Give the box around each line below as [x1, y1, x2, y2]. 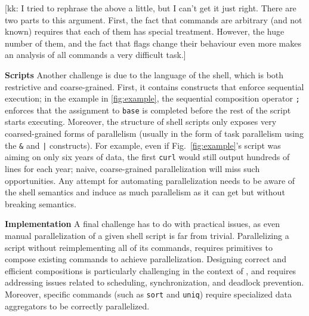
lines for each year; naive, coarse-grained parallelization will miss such [5, 162, 260, 174]
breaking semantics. [5, 197, 76, 210]
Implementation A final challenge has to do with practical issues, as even [5, 217, 280, 230]
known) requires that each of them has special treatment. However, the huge [5, 25, 285, 38]
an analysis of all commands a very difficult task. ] [5, 48, 186, 61]
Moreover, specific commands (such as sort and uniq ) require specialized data [5, 287, 292, 300]
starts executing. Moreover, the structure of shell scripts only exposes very [5, 115, 277, 128]
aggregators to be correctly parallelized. [5, 299, 150, 312]
